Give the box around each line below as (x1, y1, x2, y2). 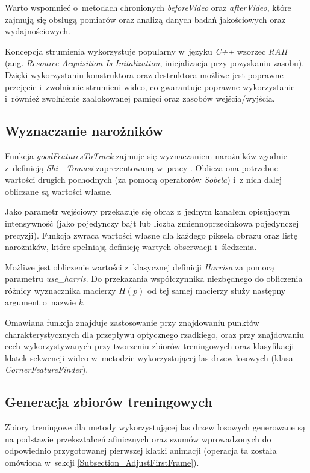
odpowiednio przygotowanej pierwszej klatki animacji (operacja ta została (5, 444, 277, 457)
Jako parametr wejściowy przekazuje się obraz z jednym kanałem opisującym (5, 205, 290, 218)
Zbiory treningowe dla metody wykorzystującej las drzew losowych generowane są (5, 421, 306, 433)
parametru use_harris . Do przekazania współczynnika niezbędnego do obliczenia (5, 272, 303, 285)
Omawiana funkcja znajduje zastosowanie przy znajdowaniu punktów (5, 316, 259, 329)
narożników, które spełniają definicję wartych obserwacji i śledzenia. (5, 240, 257, 253)
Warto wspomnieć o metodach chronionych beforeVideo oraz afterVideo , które (5, 1, 291, 13)
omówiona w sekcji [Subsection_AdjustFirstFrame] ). (5, 456, 199, 469)
